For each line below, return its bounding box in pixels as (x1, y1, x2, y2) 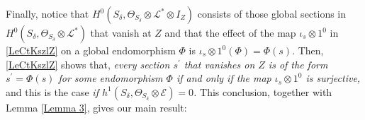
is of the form (268, 56, 328, 71)
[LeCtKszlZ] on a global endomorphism (6, 43, 176, 57)
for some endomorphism (58, 71, 163, 85)
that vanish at (90, 25, 152, 40)
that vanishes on (184, 56, 255, 71)
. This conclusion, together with (193, 84, 332, 99)
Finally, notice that (6, 6, 89, 20)
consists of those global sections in (197, 6, 347, 20)
